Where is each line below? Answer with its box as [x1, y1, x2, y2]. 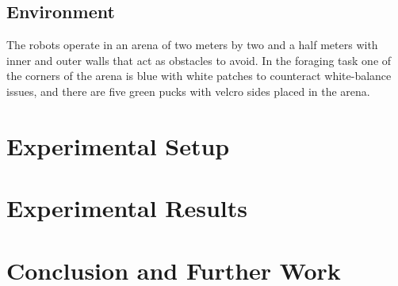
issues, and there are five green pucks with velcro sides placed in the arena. [6, 82, 370, 99]
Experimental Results [6, 192, 247, 224]
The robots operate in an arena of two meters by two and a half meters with [6, 36, 378, 53]
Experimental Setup [6, 129, 230, 162]
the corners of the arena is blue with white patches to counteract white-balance [6, 67, 392, 84]
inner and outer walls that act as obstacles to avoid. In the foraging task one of [6, 51, 392, 68]
